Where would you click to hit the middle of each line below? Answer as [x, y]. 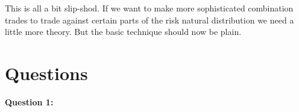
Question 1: [29, 101]
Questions [46, 73]
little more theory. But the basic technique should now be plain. [123, 32]
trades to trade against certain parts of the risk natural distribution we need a [149, 20]
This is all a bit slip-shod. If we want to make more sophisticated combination [149, 8]
